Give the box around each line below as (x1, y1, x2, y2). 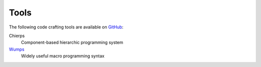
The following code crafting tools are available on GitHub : (9, 24, 124, 30)
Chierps (9, 33, 25, 39)
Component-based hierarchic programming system (21, 40, 123, 45)
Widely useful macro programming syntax (21, 53, 105, 59)
